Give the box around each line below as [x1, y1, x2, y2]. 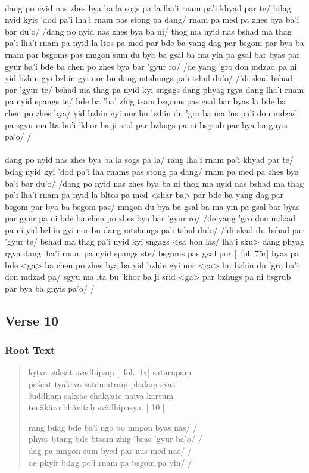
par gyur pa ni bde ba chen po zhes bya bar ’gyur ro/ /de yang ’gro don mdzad [5, 212, 296, 224]
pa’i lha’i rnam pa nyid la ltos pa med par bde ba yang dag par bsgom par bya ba [5, 36, 304, 49]
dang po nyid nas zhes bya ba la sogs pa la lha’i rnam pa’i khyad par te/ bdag [5, 1, 291, 14]
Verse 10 [5, 311, 59, 329]
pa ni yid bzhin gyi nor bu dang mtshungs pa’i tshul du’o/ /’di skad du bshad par [5, 223, 305, 236]
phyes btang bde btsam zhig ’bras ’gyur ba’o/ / [28, 432, 202, 445]
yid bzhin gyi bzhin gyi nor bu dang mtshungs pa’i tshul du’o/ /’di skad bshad [5, 72, 293, 84]
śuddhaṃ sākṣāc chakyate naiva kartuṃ [28, 389, 174, 401]
